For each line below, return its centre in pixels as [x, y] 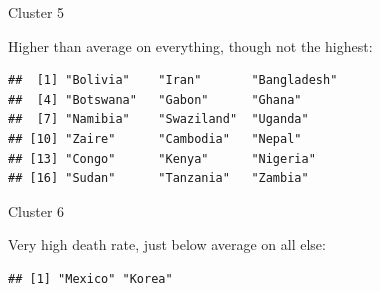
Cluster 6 [36, 210]
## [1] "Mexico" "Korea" [90, 278]
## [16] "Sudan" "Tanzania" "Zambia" [158, 178]
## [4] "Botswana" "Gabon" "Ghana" [155, 99]
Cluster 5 [36, 12]
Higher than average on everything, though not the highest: [190, 45]
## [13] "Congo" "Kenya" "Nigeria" [162, 158]
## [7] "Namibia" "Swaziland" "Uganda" [158, 119]
